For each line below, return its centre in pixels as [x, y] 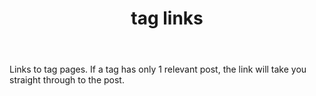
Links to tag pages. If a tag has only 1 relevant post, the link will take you [158, 69]
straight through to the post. [67, 80]
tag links [167, 18]
